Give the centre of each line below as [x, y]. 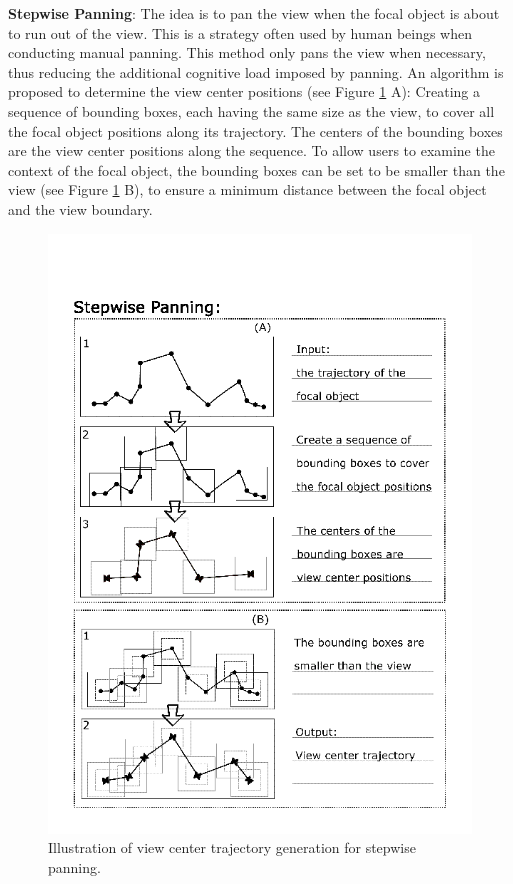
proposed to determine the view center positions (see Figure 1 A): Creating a [244, 91]
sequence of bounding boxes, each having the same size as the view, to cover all [251, 110]
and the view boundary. [80, 208]
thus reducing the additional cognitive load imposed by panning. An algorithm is [256, 71]
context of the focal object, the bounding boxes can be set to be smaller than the [256, 169]
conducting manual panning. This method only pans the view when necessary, [247, 52]
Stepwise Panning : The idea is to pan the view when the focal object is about [254, 13]
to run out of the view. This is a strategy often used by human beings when [240, 32]
